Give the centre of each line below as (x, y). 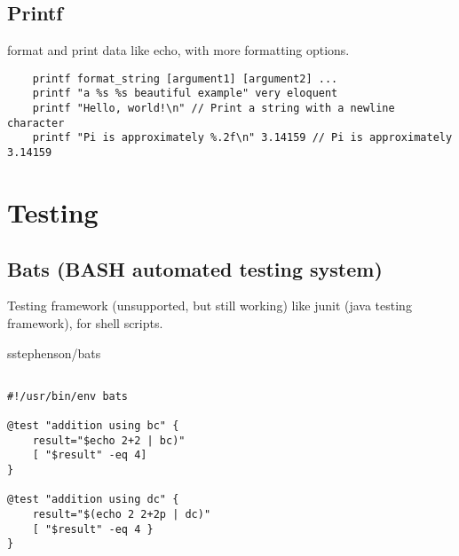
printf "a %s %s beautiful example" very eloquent (185, 94)
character (36, 123)
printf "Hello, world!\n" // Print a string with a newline (214, 109)
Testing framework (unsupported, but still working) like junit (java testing (210, 305)
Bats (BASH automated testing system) (195, 268)
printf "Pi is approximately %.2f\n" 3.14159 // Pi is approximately (242, 138)
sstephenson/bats (54, 352)
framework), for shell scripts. (85, 322)
